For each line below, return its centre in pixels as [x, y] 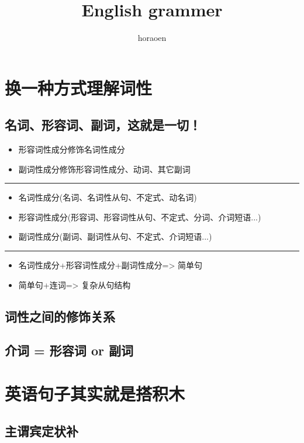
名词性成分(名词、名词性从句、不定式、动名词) [108, 197]
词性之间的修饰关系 [60, 316]
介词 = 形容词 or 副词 [69, 350]
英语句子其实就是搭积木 [95, 394]
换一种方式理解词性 [79, 87]
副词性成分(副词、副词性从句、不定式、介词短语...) [115, 236]
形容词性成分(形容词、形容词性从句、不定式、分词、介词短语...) [140, 217]
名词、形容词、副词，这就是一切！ [103, 125]
